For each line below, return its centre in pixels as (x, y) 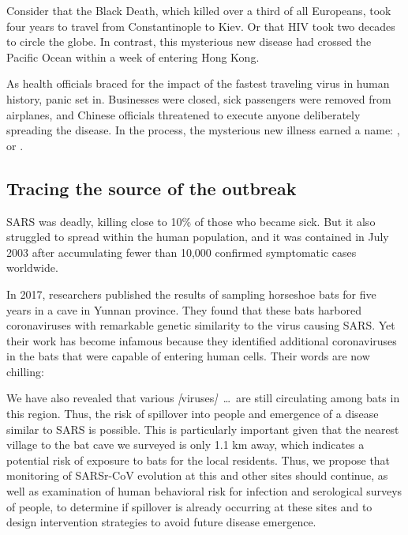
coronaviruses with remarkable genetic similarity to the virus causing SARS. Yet (201, 325)
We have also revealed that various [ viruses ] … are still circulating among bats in (203, 398)
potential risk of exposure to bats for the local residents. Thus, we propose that (198, 460)
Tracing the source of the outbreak (152, 188)
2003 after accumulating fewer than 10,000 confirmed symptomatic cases (182, 252)
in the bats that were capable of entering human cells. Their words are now (188, 356)
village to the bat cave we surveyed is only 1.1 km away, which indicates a (185, 445)
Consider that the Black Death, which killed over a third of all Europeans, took (199, 10)
